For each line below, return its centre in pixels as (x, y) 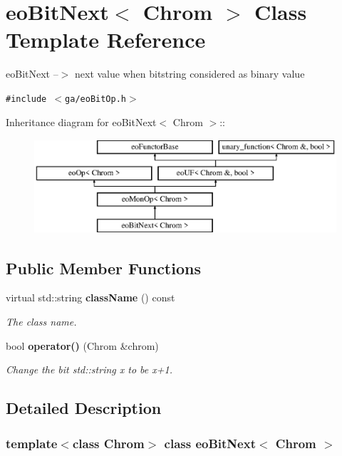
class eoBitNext (210, 443)
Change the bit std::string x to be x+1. (89, 369)
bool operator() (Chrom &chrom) (82, 345)
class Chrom (108, 443)
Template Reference (106, 40)
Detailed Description (84, 408)
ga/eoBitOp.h (95, 99)
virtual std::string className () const (90, 297)
